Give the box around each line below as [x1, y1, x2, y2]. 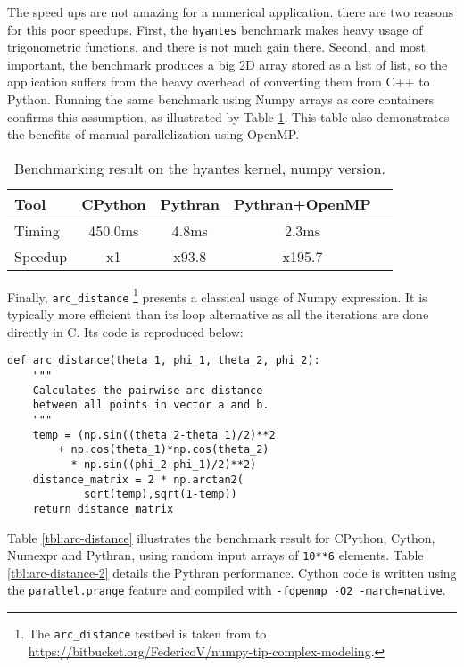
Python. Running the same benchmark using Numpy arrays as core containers [7, 90, 435, 109]
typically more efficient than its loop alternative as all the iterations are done [7, 305, 429, 324]
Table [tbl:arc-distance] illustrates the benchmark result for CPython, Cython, [7, 528, 435, 547]
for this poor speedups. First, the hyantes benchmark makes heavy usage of [7, 20, 423, 38]
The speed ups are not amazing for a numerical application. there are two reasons [7, 3, 454, 21]
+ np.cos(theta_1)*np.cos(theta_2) [58, 443, 269, 457]
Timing [14, 219, 60, 241]
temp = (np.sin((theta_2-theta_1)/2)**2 [32, 428, 276, 441]
